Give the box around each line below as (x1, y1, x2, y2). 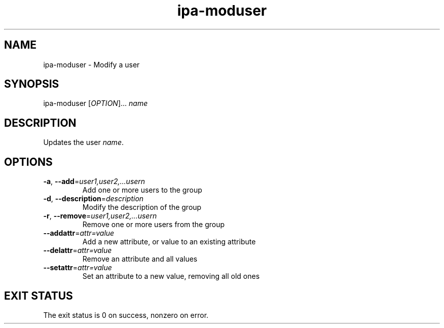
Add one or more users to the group (82, 186, 202, 195)
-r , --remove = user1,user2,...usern (43, 211, 157, 221)
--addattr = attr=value (43, 229, 115, 238)
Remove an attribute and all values (82, 254, 198, 264)
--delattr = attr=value (43, 246, 112, 255)
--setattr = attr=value (43, 263, 112, 272)
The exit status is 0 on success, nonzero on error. (43, 310, 209, 319)
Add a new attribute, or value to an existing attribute (82, 237, 256, 246)
